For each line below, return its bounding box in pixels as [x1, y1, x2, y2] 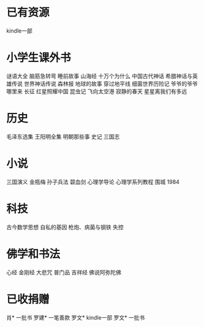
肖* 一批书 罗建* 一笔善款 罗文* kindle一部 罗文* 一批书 [6, 314, 145, 321]
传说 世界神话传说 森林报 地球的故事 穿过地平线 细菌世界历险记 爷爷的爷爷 [11, 80, 198, 87]
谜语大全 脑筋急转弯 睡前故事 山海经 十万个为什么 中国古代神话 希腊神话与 [6, 72, 193, 80]
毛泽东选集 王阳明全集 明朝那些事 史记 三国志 [6, 133, 120, 140]
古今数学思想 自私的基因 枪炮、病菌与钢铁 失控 [6, 223, 124, 231]
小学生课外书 [6, 51, 72, 65]
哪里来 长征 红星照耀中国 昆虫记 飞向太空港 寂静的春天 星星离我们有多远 [6, 87, 187, 95]
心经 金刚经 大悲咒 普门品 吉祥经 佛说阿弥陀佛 [6, 268, 121, 276]
